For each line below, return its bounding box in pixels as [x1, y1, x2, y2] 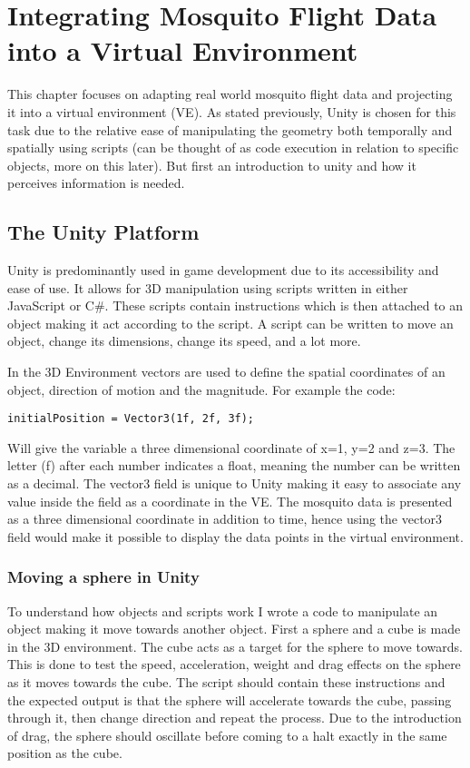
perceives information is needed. [7, 173, 185, 192]
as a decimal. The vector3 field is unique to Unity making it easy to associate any [7, 474, 462, 493]
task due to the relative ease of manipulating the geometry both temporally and [7, 120, 453, 139]
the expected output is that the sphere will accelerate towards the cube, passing [7, 690, 452, 709]
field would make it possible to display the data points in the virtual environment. [7, 527, 464, 546]
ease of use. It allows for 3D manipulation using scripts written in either [7, 278, 408, 297]
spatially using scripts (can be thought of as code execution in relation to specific [7, 138, 459, 157]
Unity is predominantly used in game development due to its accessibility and [7, 261, 439, 280]
